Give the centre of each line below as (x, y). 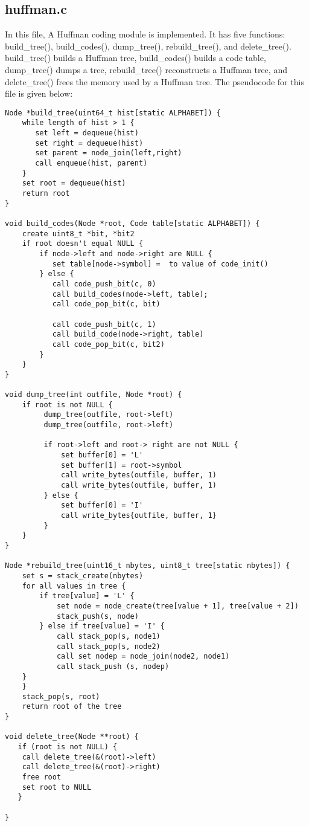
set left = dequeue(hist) (87, 133)
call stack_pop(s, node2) (108, 646)
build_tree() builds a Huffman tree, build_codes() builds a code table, (135, 58)
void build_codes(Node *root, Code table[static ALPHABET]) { (132, 223)
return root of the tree (72, 707)
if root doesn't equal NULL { (83, 244)
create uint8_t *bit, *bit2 (78, 234)
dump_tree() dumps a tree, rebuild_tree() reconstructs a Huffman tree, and (146, 69)
